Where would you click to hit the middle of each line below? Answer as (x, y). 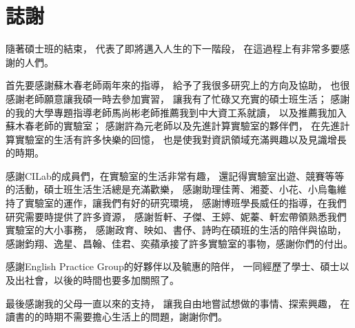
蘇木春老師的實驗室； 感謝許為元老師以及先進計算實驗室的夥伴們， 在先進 (173, 126)
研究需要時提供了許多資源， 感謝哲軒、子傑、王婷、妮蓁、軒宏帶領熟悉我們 (176, 216)
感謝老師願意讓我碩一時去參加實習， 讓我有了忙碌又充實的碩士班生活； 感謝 (178, 98)
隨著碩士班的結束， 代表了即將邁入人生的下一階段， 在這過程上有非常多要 (173, 49)
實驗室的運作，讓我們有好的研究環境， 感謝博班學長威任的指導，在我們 (185, 203)
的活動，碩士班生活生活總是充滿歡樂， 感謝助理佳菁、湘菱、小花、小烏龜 (171, 189)
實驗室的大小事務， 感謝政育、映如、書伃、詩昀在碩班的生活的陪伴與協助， (176, 230)
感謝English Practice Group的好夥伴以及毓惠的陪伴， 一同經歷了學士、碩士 (173, 266)
